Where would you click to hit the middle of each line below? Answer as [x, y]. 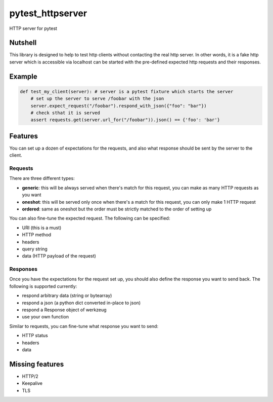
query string [35, 249]
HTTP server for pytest [33, 28]
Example [23, 76]
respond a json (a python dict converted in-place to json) [81, 303]
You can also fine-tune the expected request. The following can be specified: [90, 218]
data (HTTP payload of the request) [59, 256]
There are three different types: [42, 178]
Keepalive [32, 383]
